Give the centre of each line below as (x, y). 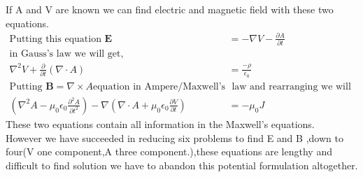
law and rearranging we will (291, 86)
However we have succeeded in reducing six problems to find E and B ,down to (175, 137)
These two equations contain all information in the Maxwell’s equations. (160, 123)
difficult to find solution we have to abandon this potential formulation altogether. (182, 165)
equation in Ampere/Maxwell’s (159, 86)
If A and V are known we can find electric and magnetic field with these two (170, 9)
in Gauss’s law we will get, (66, 54)
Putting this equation (55, 39)
